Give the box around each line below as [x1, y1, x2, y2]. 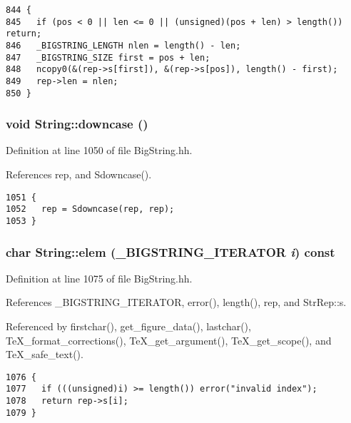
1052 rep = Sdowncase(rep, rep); [6, 204, 175, 215]
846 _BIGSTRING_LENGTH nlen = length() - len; [6, 40, 241, 51]
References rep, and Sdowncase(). [6, 167, 152, 182]
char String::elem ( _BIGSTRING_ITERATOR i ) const [6, 243, 335, 260]
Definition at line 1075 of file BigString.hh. [6, 270, 193, 285]
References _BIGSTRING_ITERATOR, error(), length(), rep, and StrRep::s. [6, 295, 347, 310]
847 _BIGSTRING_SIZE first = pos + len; [6, 52, 210, 63]
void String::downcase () [6, 115, 148, 133]
